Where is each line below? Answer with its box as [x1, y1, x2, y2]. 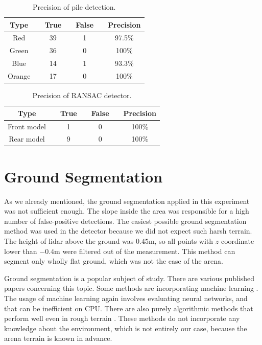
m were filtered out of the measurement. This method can [54, 245, 235, 256]
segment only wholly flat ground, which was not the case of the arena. [4, 256, 223, 266]
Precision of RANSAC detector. [32, 90, 132, 101]
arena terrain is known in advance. [4, 333, 112, 343]
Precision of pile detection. [33, 2, 116, 12]
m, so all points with [148, 235, 213, 246]
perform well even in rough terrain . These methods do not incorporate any [4, 313, 240, 324]
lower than [4, 245, 37, 256]
